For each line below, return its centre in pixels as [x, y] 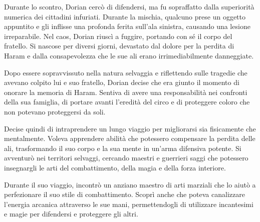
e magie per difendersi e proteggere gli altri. [71, 214]
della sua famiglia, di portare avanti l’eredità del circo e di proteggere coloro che [127, 102]
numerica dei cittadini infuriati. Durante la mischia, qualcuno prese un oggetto [125, 16]
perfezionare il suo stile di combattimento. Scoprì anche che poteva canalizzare [124, 194]
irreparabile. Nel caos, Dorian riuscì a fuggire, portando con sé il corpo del [118, 36]
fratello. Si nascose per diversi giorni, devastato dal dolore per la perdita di [119, 46]
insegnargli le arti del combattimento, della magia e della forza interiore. [115, 167]
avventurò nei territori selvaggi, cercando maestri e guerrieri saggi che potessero [126, 158]
